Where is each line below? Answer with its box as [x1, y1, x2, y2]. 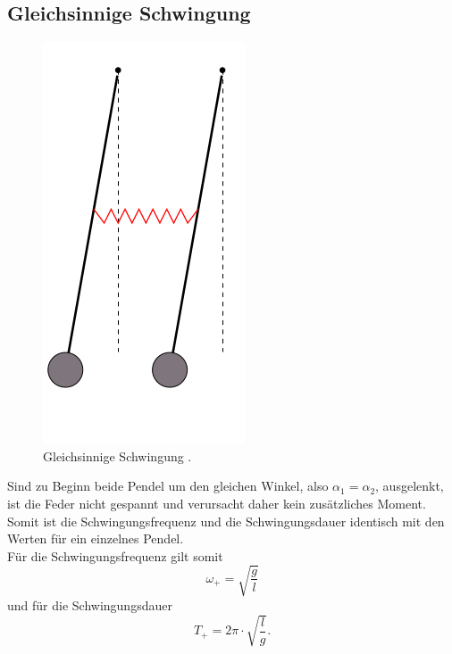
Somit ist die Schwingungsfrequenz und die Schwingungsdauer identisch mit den [7, 511, 445, 530]
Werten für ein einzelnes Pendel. [7, 529, 184, 548]
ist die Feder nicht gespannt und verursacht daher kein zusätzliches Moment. [7, 493, 426, 512]
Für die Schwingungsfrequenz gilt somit [7, 546, 223, 565]
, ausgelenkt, [375, 476, 444, 495]
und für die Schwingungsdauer [7, 595, 172, 614]
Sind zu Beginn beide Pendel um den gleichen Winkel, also [7, 476, 329, 495]
